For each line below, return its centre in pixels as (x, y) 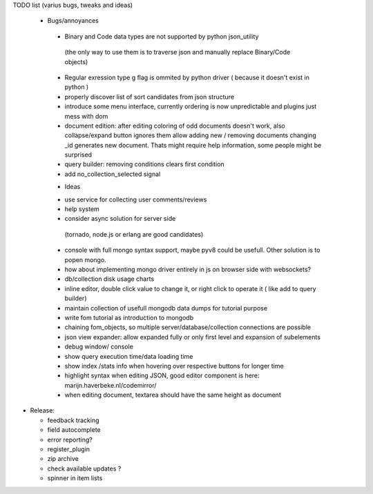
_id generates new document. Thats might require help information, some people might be (193, 145)
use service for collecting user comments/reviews (136, 199)
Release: (42, 411)
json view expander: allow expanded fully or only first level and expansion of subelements (193, 337)
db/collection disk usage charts (109, 279)
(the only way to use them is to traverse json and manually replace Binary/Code (178, 52)
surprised (78, 155)
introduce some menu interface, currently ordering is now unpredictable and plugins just (191, 106)
